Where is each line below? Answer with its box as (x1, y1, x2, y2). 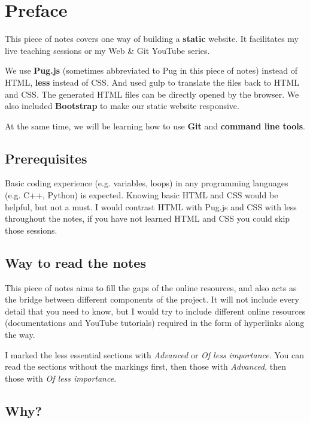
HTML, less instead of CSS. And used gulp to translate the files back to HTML (5, 75, 299, 88)
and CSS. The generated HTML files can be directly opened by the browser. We (5, 87, 299, 100)
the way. (5, 328, 35, 341)
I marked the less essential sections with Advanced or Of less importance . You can (5, 348, 305, 361)
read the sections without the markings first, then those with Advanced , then (5, 360, 287, 373)
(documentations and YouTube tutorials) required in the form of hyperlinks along (5, 316, 305, 329)
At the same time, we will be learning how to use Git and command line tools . (5, 119, 305, 132)
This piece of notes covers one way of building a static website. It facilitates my (5, 32, 299, 45)
